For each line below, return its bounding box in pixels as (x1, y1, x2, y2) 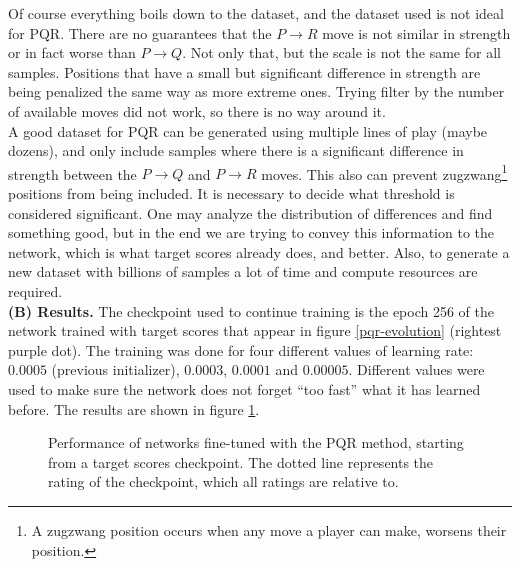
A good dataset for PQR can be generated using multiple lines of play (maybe (8, 120, 488, 141)
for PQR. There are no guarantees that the (8, 22, 272, 43)
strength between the (8, 163, 137, 184)
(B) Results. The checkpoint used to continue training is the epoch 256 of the (8, 300, 494, 321)
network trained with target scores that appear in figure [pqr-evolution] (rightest (8, 320, 502, 341)
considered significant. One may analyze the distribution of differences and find (8, 202, 493, 223)
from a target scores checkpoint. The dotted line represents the (48, 451, 434, 472)
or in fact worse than (8, 42, 136, 63)
